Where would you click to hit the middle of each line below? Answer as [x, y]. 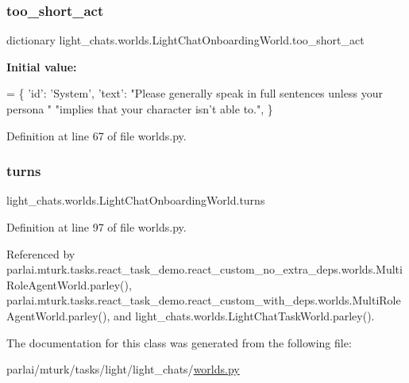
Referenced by [41, 253]
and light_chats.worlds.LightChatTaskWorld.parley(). [244, 315]
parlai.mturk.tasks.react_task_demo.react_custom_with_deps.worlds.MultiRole [204, 300]
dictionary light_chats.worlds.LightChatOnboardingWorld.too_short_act [185, 40]
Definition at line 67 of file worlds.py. [96, 135]
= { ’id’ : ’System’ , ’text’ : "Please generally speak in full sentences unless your [195, 93]
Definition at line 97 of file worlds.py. [96, 227]
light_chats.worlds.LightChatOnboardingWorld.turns [136, 200]
